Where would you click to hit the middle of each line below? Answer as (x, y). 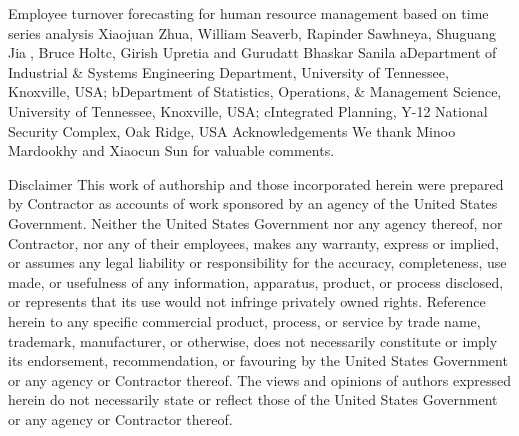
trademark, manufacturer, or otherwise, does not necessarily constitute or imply (253, 340)
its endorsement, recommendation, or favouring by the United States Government (258, 360)
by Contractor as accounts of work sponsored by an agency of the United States (253, 203)
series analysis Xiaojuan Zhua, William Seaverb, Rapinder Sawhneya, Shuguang (252, 32)
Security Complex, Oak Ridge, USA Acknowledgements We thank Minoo (232, 130)
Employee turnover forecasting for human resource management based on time (248, 13)
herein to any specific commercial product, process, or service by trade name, (244, 320)
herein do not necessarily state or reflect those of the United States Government (253, 399)
